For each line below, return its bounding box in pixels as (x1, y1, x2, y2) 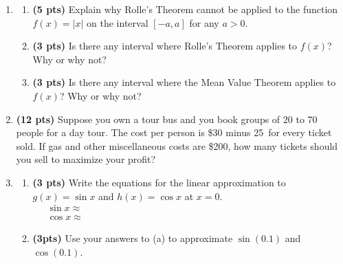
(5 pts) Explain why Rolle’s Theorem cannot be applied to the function (32, 2, 338, 16)
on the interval (87, 15, 148, 30)
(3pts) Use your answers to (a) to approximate (32, 231, 233, 245)
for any (189, 15, 219, 30)
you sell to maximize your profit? (16, 152, 156, 166)
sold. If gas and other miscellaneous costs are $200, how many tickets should (16, 138, 338, 153)
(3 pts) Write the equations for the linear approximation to (32, 175, 286, 189)
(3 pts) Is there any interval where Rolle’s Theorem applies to (32, 38, 298, 53)
